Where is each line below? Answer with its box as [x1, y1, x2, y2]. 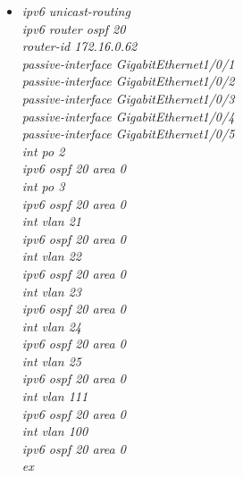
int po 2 [21, 141, 65, 160]
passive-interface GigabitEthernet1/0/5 [21, 124, 235, 143]
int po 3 [21, 176, 65, 195]
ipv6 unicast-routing [21, 2, 130, 20]
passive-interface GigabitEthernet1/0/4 [21, 106, 235, 125]
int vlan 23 [21, 281, 81, 300]
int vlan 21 [21, 212, 81, 231]
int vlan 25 [21, 351, 81, 370]
